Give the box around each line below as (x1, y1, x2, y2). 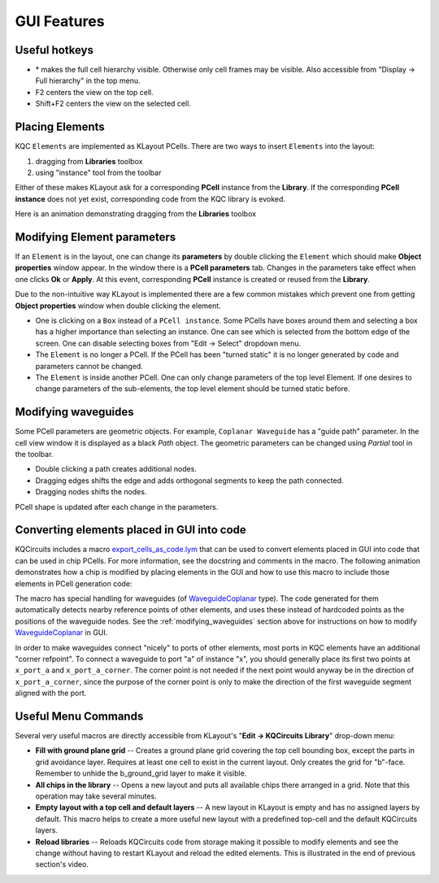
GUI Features (15, 12, 105, 30)
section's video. (35, 859, 89, 869)
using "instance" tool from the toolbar (35, 167, 162, 177)
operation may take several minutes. (35, 791, 158, 801)
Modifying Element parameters (15, 230, 176, 244)
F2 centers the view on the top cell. (35, 87, 154, 97)
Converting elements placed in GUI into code (15, 523, 247, 537)
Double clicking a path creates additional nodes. (35, 464, 197, 474)
